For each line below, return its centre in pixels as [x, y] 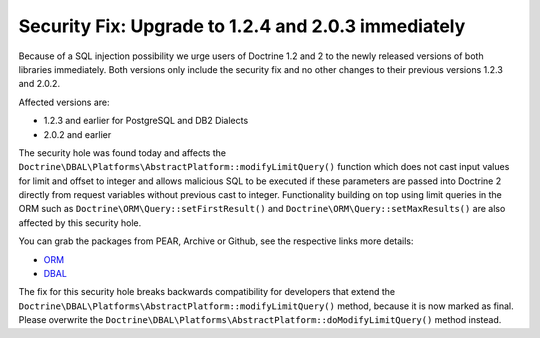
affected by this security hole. [80, 222]
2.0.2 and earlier [77, 134]
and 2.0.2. [39, 84]
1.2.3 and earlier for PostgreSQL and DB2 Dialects [146, 121]
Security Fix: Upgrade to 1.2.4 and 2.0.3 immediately [242, 26]
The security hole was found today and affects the [122, 152]
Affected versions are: [64, 102]
